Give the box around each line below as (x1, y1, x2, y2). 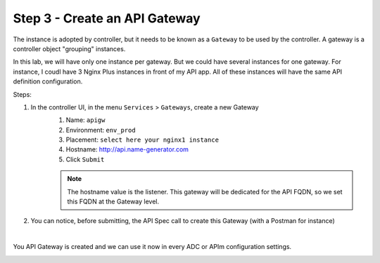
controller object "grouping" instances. (13, 44, 126, 53)
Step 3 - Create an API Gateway (13, 11, 201, 26)
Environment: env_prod (65, 126, 137, 134)
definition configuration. (13, 77, 83, 86)
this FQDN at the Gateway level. (67, 197, 160, 206)
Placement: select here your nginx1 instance (65, 135, 220, 144)
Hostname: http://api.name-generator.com (65, 145, 189, 154)
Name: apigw (65, 116, 106, 124)
